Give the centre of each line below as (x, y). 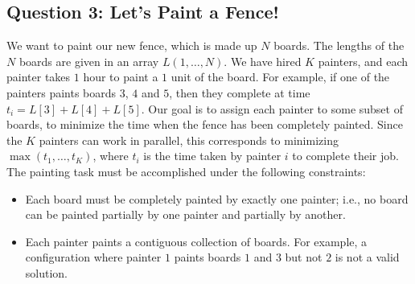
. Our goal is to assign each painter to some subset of (272, 108)
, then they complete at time (240, 92)
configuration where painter (93, 257)
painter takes (39, 77)
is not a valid (367, 257)
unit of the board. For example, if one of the (280, 77)
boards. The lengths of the (339, 45)
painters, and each (363, 61)
